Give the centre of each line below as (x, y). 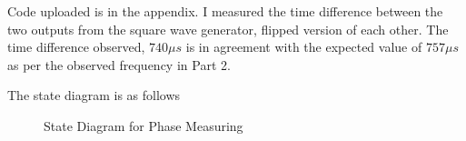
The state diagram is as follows (94, 95)
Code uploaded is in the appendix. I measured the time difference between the (225, 11)
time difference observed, (76, 47)
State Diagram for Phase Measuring (144, 125)
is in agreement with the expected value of (304, 47)
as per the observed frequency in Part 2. (119, 64)
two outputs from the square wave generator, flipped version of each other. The (228, 29)
